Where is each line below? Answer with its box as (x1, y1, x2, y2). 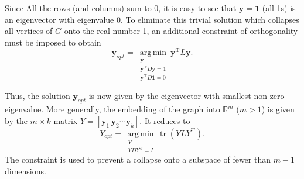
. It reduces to (139, 114, 190, 126)
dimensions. (5, 164, 46, 177)
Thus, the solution (5, 89, 70, 102)
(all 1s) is (262, 2, 296, 13)
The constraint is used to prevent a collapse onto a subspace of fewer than (5, 153, 271, 166)
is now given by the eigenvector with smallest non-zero (88, 89, 285, 102)
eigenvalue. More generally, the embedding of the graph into (5, 103, 220, 115)
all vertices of (5, 25, 53, 37)
